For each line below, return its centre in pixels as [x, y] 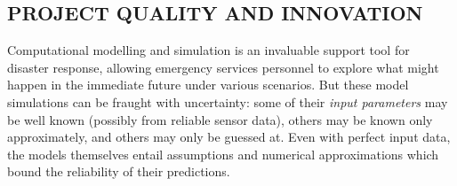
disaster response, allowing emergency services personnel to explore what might [223, 67]
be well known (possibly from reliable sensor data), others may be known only [220, 119]
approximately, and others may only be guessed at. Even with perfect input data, [229, 137]
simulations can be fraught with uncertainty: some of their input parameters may [228, 101]
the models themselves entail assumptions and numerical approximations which [223, 154]
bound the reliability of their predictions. [119, 171]
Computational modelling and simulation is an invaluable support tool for [208, 50]
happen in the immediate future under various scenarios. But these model [208, 85]
